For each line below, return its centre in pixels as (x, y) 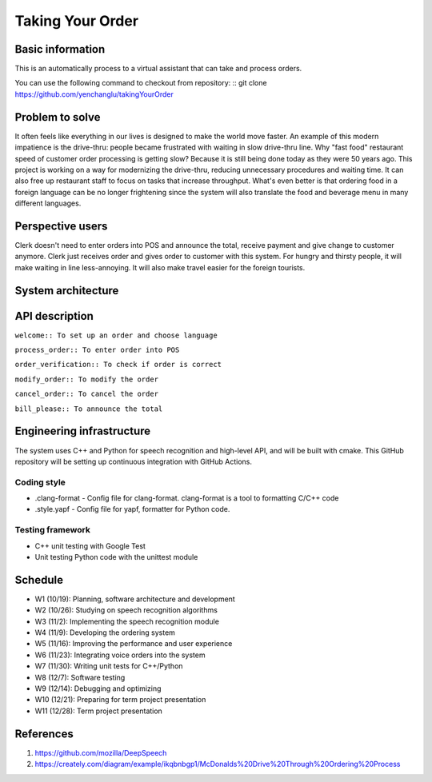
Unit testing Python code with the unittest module (116, 557)
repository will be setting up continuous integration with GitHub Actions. (133, 461)
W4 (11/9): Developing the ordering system (105, 632)
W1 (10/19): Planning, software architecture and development (135, 599)
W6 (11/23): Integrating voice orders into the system (120, 655)
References (44, 734)
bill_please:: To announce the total (89, 409)
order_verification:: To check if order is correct (118, 365)
